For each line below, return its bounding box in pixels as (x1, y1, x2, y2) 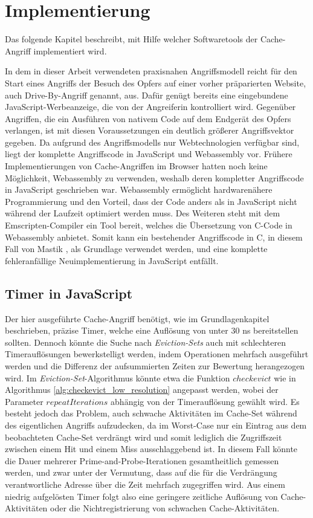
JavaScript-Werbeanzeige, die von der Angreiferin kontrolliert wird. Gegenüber (5, 100, 296, 113)
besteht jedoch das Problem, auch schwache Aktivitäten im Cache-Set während (5, 407, 297, 419)
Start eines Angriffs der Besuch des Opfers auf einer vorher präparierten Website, (5, 76, 306, 89)
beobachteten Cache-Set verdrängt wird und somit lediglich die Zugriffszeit (5, 430, 282, 443)
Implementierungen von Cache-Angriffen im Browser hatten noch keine (5, 160, 268, 172)
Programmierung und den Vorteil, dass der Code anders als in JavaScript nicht (5, 195, 297, 207)
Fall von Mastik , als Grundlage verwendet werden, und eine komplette (5, 242, 268, 255)
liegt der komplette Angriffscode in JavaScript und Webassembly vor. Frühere (5, 147, 292, 160)
